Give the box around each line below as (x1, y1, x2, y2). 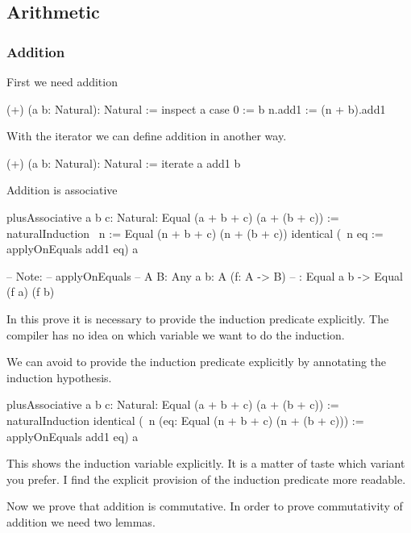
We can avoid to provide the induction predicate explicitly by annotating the (6, 353, 387, 370)
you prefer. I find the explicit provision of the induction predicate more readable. (6, 470, 406, 487)
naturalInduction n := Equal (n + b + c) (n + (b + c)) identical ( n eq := (6, 224, 384, 241)
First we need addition (6, 73, 118, 90)
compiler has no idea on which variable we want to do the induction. (6, 326, 345, 343)
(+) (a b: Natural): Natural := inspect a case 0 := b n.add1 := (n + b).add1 (6, 100, 386, 117)
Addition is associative (6, 181, 118, 198)
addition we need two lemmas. (6, 513, 156, 530)
